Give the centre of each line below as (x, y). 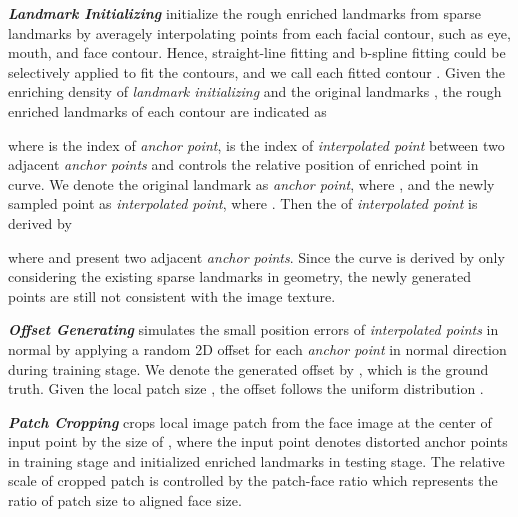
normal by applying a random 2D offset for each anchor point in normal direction (257, 348)
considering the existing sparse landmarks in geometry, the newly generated (239, 276)
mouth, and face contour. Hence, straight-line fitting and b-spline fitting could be (257, 52)
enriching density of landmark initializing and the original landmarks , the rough (255, 91)
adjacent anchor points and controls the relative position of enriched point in (243, 164)
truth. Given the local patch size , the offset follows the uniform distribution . (246, 388)
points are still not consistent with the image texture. (172, 295)
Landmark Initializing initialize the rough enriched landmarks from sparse (244, 13)
